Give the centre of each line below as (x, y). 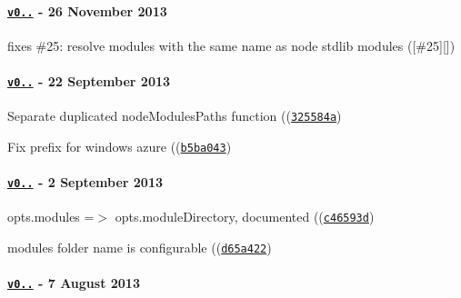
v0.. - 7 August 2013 (74, 283)
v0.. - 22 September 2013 (89, 81)
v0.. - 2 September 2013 (85, 182)
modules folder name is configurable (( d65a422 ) (140, 248)
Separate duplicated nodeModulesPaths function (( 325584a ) (175, 116)
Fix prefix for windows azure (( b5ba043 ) (120, 146)
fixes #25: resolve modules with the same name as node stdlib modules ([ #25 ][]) (231, 45)
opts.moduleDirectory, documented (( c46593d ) (245, 217)
